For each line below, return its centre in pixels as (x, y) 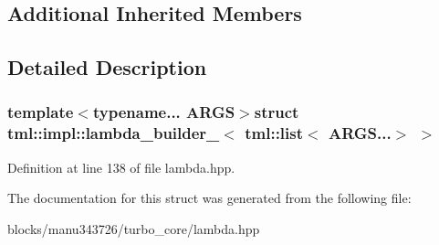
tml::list (274, 133)
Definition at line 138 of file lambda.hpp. (121, 167)
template (41, 112)
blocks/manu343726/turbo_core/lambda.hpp (134, 228)
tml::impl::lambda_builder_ (114, 133)
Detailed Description (107, 67)
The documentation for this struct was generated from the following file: (209, 198)
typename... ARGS (164, 112)
